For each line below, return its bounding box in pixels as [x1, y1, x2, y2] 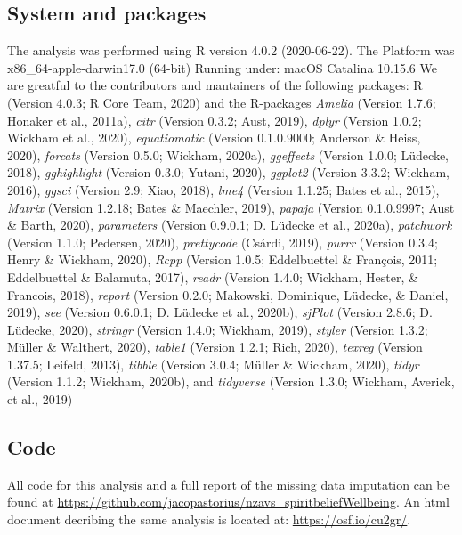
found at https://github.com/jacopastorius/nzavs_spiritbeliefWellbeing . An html [7, 492, 450, 511]
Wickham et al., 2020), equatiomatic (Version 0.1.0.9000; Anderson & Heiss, [7, 128, 421, 147]
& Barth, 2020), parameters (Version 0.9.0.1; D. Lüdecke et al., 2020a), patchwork [7, 215, 452, 234]
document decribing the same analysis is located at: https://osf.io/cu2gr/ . [7, 510, 411, 529]
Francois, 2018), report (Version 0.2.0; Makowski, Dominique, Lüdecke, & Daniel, [7, 285, 449, 304]
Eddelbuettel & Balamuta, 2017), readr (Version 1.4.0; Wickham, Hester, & [7, 267, 418, 286]
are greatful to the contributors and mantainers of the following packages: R [7, 76, 423, 94]
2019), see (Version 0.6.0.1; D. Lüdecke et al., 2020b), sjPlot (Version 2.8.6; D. [7, 303, 433, 321]
